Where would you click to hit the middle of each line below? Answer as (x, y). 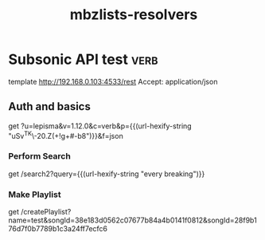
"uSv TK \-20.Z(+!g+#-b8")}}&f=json (66, 135)
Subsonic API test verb (83, 59)
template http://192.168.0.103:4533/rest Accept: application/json (113, 81)
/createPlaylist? (46, 212)
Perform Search (40, 156)
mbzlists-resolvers (134, 15)
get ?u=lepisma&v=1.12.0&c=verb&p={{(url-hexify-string (100, 126)
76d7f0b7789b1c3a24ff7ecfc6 (58, 228)
